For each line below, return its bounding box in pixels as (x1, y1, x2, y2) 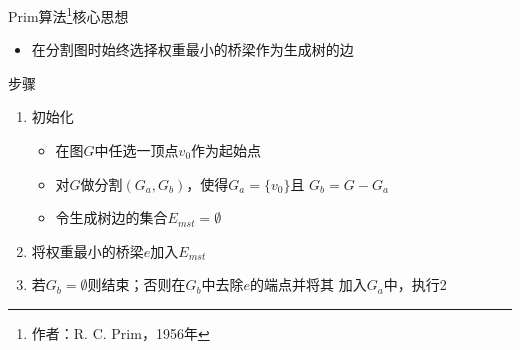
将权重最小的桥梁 (31, 240, 144, 261)
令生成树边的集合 (55, 207, 168, 228)
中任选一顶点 (94, 139, 179, 160)
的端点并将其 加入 (249, 274, 367, 295)
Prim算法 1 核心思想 (8, 2, 129, 26)
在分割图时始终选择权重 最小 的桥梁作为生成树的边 (31, 39, 354, 60)
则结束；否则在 (87, 274, 186, 295)
